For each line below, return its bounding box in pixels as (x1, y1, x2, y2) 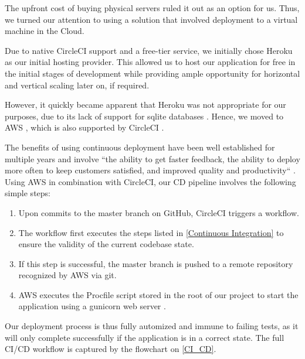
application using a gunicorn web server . (18, 300, 166, 312)
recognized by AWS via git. (18, 269, 117, 281)
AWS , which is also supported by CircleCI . (5, 121, 164, 134)
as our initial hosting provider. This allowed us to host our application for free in (5, 56, 296, 68)
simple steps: (5, 187, 50, 199)
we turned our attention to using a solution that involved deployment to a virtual (5, 13, 298, 25)
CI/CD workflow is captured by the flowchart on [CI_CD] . (5, 343, 216, 355)
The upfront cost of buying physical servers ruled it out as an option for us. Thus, (5, 2, 300, 13)
